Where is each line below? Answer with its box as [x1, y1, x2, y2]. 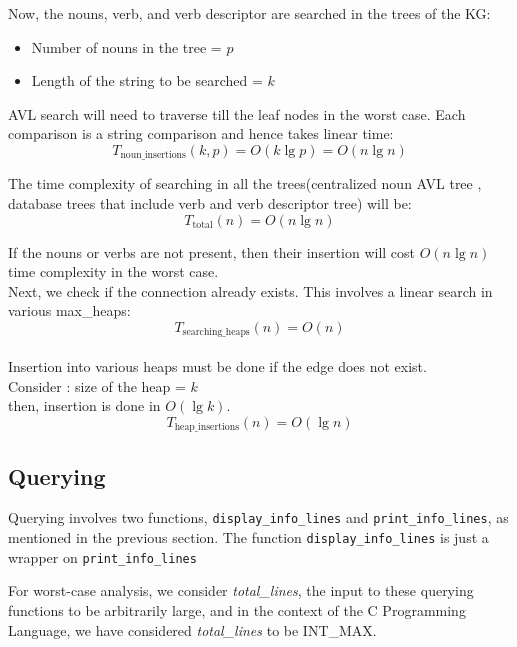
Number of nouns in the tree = [31, 36, 222, 57]
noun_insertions [120, 150, 186, 161]
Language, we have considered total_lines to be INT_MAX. [8, 619, 377, 640]
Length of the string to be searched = [31, 70, 263, 91]
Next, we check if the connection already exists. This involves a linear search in [8, 280, 493, 301]
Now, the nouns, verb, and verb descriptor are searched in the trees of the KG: [8, 3, 491, 23]
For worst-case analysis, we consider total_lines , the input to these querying [8, 580, 474, 601]
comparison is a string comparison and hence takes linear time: [8, 123, 394, 144]
